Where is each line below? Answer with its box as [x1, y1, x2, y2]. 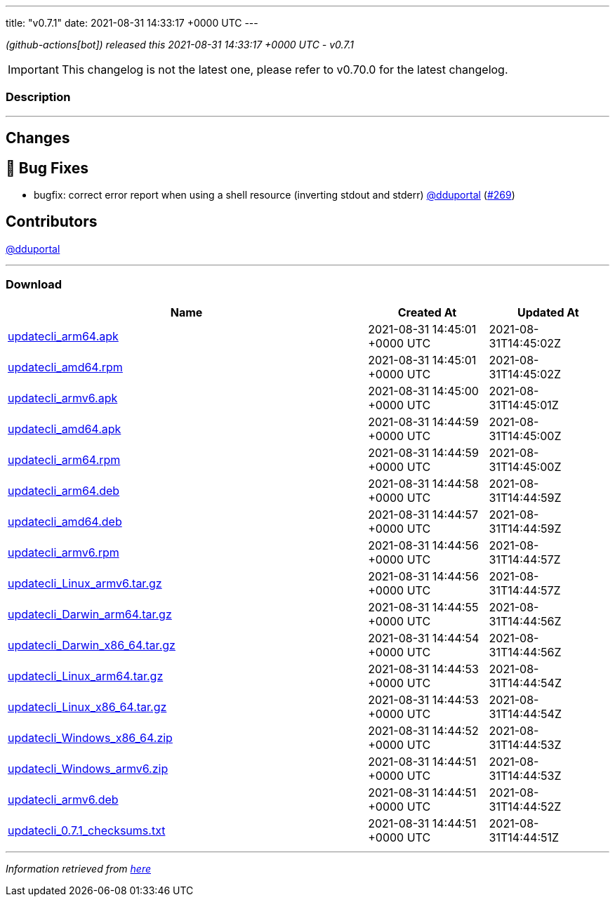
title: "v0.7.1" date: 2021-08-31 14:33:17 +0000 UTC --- [6, 17, 258, 29]
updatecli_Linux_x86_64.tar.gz [8, 699, 167, 714]
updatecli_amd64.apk [8, 421, 121, 436]
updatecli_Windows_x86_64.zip [8, 730, 173, 745]
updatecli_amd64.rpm [8, 359, 123, 374]
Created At [397, 305, 457, 319]
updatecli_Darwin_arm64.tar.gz [8, 606, 172, 621]
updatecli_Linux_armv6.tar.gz [8, 576, 162, 590]
